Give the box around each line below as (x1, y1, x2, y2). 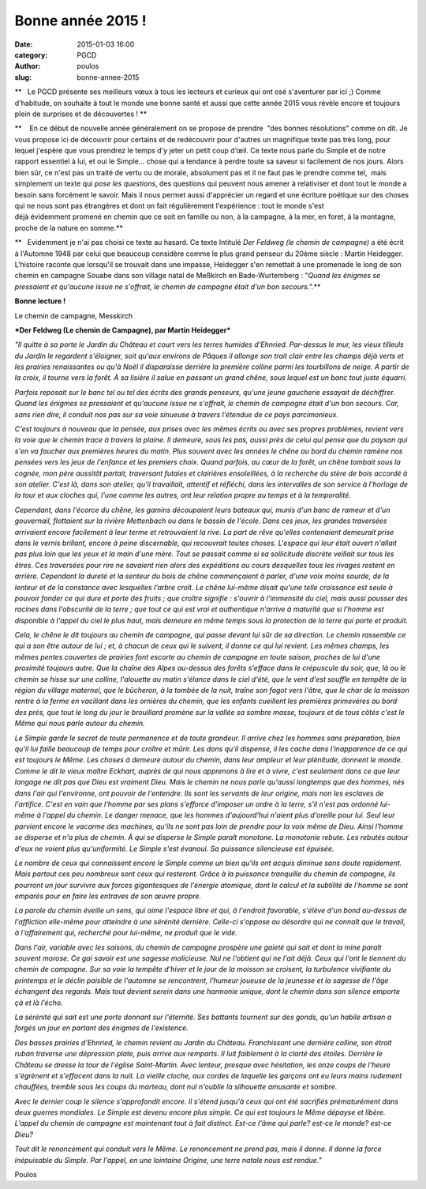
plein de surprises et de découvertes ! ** (14, 109, 148, 119)
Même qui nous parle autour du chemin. (14, 719, 145, 728)
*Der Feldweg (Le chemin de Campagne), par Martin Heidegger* (14, 325, 231, 335)
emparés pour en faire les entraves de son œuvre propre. (14, 891, 201, 901)
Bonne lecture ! (14, 296, 66, 306)
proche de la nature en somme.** (14, 223, 124, 232)
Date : (14, 40, 33, 49)
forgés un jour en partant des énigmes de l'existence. (14, 1023, 189, 1033)
